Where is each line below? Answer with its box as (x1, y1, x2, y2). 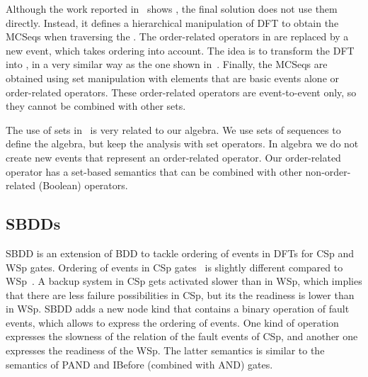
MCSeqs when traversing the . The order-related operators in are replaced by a (6, 29, 349, 44)
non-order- (305, 164, 351, 179)
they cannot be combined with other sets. (6, 99, 186, 113)
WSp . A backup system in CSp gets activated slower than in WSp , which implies (6, 274, 362, 288)
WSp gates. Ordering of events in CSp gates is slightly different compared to (6, 259, 343, 274)
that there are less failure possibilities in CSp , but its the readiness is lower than (6, 287, 355, 302)
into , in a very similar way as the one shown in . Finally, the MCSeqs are (6, 57, 328, 72)
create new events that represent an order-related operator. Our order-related (6, 150, 341, 164)
